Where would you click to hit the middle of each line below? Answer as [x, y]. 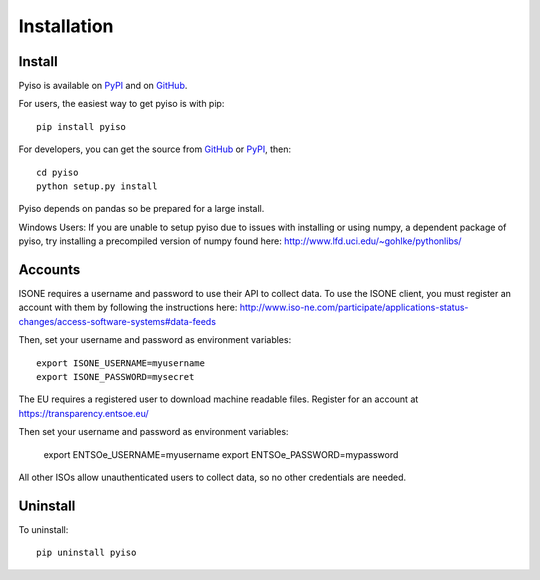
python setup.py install [97, 186]
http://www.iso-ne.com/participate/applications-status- [354, 307]
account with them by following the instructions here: [128, 307]
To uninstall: [43, 529]
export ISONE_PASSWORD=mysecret [115, 377]
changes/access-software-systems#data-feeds [117, 321]
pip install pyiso [81, 126]
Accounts [49, 269]
